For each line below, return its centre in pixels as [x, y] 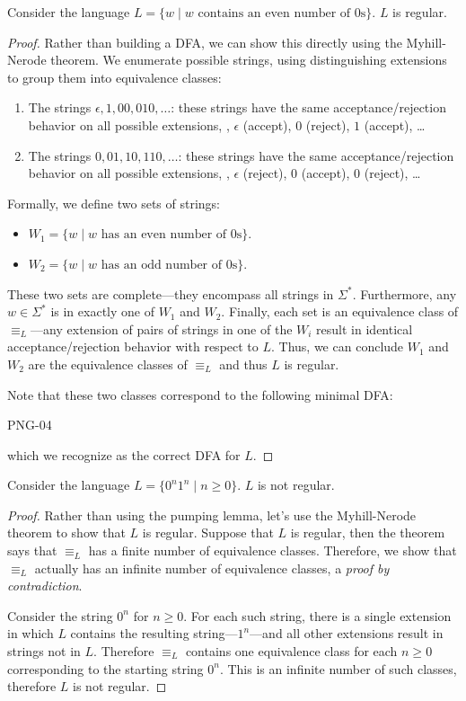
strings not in [44, 651]
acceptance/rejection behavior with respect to [133, 346]
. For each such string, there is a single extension [317, 615]
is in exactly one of [102, 311]
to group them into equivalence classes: [114, 77]
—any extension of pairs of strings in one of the [162, 328]
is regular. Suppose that [208, 532]
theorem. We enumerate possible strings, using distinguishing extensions [249, 60]
